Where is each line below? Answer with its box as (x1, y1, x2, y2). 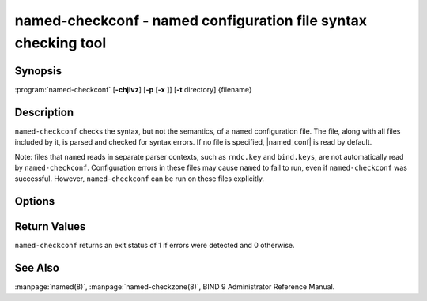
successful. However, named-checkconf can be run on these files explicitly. (14, 174, 265, 183)
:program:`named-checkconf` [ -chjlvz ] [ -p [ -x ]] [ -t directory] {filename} (14, 85, 252, 94)
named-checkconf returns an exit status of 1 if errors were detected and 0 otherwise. (14, 241, 296, 250)
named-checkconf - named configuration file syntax (14, 12, 368, 29)
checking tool (14, 34, 107, 51)
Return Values (14, 220, 86, 233)
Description (14, 105, 74, 119)
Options (14, 194, 55, 209)
